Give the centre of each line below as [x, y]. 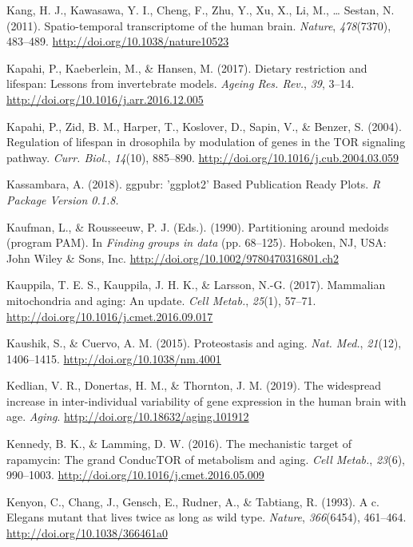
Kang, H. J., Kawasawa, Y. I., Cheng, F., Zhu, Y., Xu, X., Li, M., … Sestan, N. [201, 10]
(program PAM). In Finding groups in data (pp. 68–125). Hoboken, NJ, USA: [197, 242]
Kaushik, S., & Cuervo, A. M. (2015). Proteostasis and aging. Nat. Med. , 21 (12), [204, 343]
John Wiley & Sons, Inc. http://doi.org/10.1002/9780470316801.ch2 [173, 258]
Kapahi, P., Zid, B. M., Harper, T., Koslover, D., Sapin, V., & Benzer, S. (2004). [204, 126]
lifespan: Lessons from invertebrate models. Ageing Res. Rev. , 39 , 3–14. [181, 83]
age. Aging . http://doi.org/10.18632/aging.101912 [128, 416]
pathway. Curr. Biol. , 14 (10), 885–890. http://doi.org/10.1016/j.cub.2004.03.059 [203, 157]
